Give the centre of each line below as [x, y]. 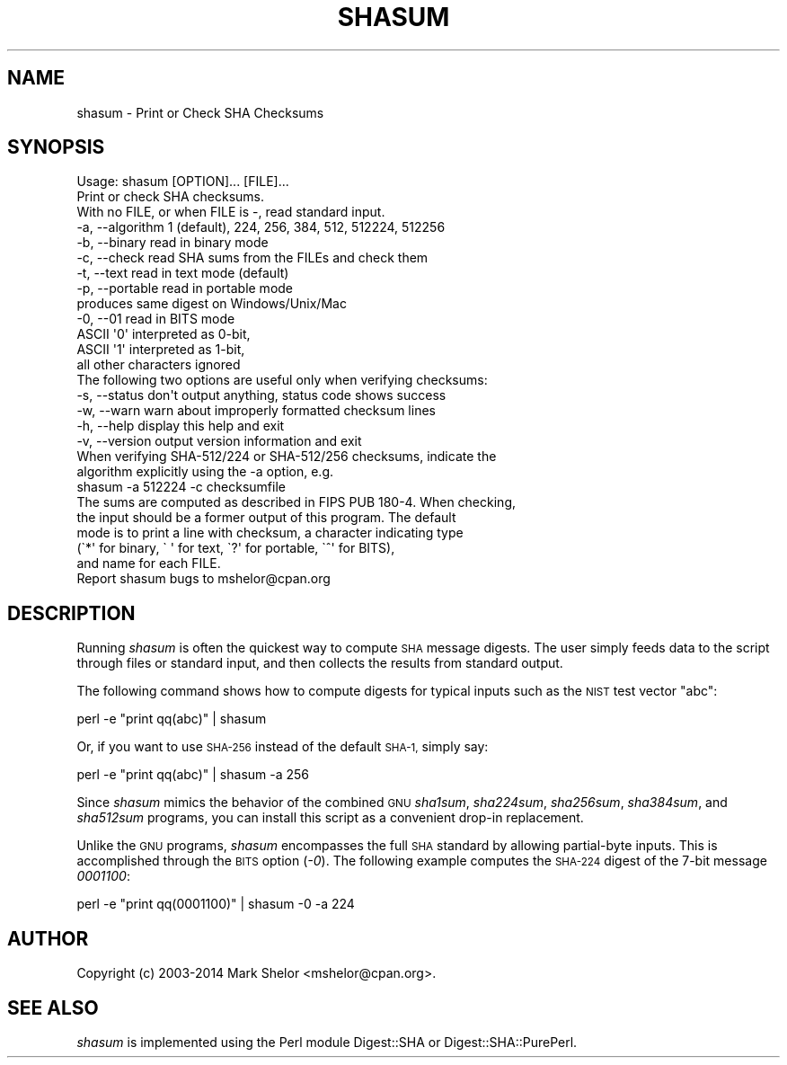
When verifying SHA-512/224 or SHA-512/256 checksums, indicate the [287, 457]
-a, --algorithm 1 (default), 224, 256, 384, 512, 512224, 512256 [261, 227]
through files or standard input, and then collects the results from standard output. [320, 663]
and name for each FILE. [149, 564]
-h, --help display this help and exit [181, 426]
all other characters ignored [159, 365]
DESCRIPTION [71, 613]
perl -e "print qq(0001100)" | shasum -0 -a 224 [216, 904]
